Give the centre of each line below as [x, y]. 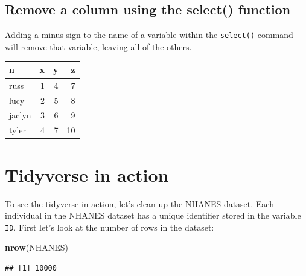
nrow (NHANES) [37, 247]
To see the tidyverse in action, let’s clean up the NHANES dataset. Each [139, 203]
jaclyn [20, 115]
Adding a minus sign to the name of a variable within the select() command [149, 35]
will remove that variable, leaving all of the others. [98, 46]
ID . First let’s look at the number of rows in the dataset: [110, 227]
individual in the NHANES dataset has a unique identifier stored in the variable [153, 215]
